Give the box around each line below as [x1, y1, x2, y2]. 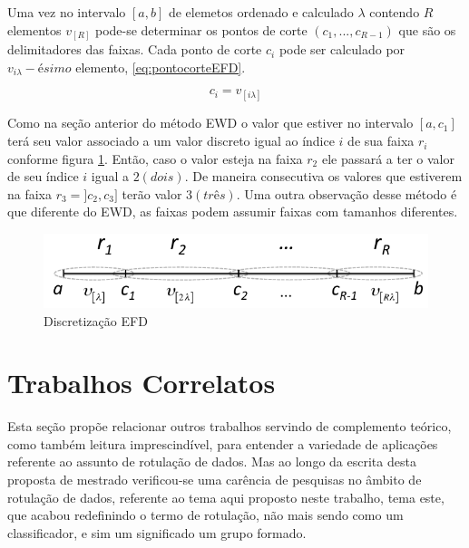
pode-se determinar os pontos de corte [94, 20, 308, 39]
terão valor [122, 184, 182, 203]
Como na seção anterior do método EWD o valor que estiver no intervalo [7, 113, 414, 132]
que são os [398, 20, 456, 39]
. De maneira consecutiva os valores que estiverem [184, 167, 463, 186]
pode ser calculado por [278, 40, 405, 59]
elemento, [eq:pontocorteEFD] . [75, 57, 246, 76]
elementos [7, 20, 62, 39]
